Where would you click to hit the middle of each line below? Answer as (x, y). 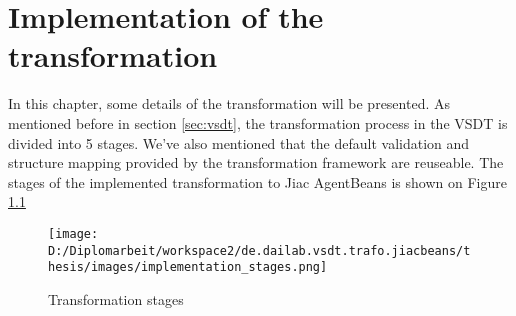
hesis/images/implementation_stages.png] (188, 267)
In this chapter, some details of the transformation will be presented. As (229, 103)
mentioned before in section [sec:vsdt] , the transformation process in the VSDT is (258, 122)
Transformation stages (116, 298)
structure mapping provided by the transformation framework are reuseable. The (256, 162)
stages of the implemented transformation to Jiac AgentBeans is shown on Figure (257, 181)
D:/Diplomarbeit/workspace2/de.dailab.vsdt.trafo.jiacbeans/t (259, 250)
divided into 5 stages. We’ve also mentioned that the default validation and (239, 142)
